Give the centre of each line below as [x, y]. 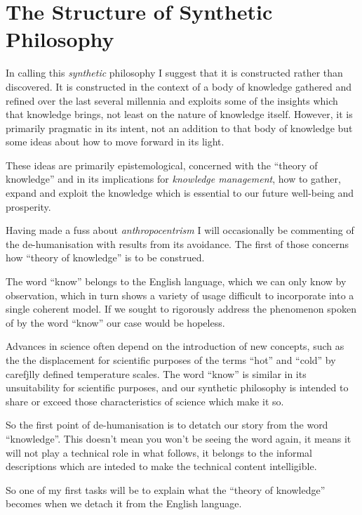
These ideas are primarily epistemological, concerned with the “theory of [162, 165]
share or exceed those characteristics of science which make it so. [145, 401]
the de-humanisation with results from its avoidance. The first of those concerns [177, 243]
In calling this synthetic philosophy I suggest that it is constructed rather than [174, 73]
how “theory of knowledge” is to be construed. [105, 257]
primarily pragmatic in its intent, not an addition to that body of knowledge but [179, 128]
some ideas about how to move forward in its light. [115, 142]
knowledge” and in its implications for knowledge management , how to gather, [173, 179]
